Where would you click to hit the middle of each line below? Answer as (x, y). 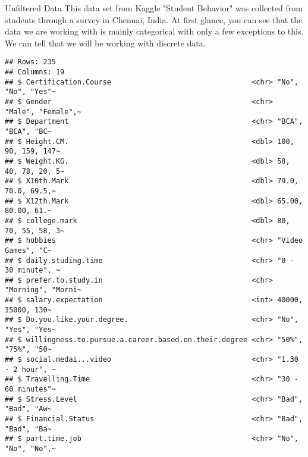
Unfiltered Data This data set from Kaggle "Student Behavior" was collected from (154, 8)
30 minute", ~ (33, 270)
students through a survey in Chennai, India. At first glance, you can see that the (154, 19)
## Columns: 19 (35, 72)
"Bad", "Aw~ (28, 409)
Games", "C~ (28, 250)
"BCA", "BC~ (28, 131)
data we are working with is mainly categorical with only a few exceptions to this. (154, 31)
